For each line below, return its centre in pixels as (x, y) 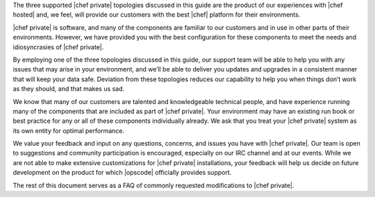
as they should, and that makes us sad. (69, 89)
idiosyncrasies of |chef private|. (58, 47)
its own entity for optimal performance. (69, 130)
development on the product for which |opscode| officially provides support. (122, 173)
